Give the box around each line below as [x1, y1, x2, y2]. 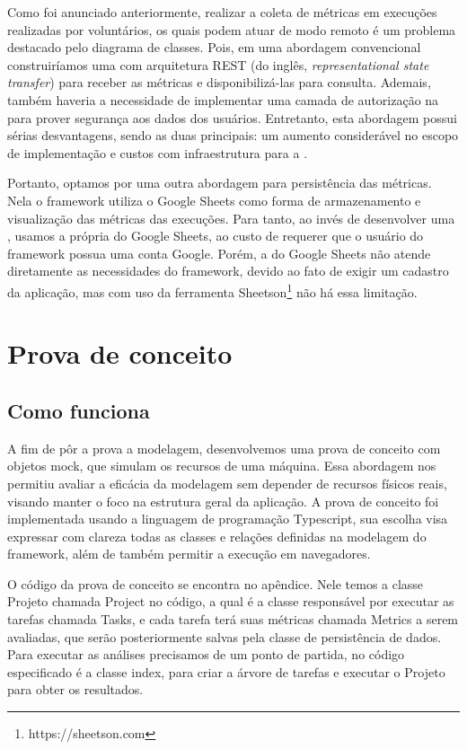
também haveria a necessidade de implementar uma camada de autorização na [7, 90, 439, 109]
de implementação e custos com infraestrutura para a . [7, 143, 308, 162]
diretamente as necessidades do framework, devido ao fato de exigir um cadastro [7, 261, 449, 280]
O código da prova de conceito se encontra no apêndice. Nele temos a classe [7, 574, 424, 593]
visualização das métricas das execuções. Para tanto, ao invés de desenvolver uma [7, 208, 455, 227]
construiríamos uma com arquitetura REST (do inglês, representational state [7, 55, 429, 74]
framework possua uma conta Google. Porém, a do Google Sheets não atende [7, 243, 431, 262]
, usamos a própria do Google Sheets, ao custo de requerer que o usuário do [7, 226, 424, 245]
